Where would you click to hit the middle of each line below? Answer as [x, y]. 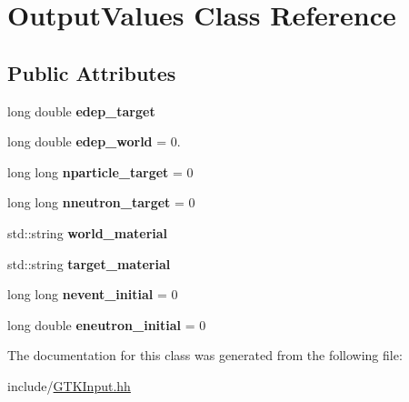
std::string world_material [88, 232]
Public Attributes [92, 72]
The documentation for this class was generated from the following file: [205, 355]
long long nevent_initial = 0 [93, 294]
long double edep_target [81, 111]
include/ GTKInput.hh [69, 385]
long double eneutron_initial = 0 [107, 324]
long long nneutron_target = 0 [101, 202]
